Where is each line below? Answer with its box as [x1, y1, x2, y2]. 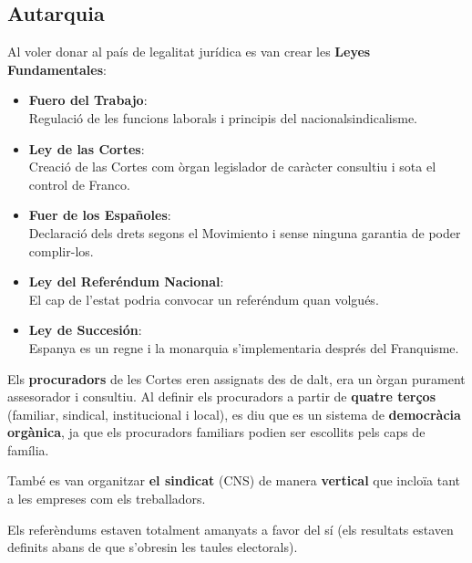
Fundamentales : [7, 59, 107, 78]
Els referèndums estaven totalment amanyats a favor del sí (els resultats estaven [7, 519, 454, 538]
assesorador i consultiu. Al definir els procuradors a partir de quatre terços [7, 387, 436, 406]
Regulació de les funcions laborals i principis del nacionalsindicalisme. [28, 108, 417, 127]
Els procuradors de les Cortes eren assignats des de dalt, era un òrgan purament [7, 369, 466, 388]
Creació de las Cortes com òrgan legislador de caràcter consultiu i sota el [28, 157, 436, 176]
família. [7, 440, 49, 459]
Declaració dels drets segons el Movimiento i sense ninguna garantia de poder [28, 223, 461, 242]
